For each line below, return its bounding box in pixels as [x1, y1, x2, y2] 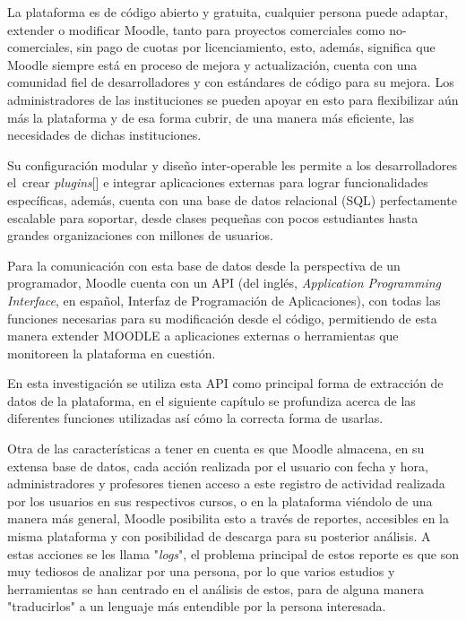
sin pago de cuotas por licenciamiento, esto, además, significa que [76, 38, 436, 56]
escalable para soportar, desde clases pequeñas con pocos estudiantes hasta [7, 208, 419, 227]
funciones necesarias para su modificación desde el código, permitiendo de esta [7, 308, 437, 327]
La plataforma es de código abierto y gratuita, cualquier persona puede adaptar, [7, 3, 448, 21]
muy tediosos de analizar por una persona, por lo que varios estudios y [7, 562, 395, 581]
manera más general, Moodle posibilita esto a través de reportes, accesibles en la [7, 509, 450, 528]
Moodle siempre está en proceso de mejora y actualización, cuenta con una [7, 55, 418, 73]
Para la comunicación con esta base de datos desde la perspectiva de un [7, 255, 401, 274]
